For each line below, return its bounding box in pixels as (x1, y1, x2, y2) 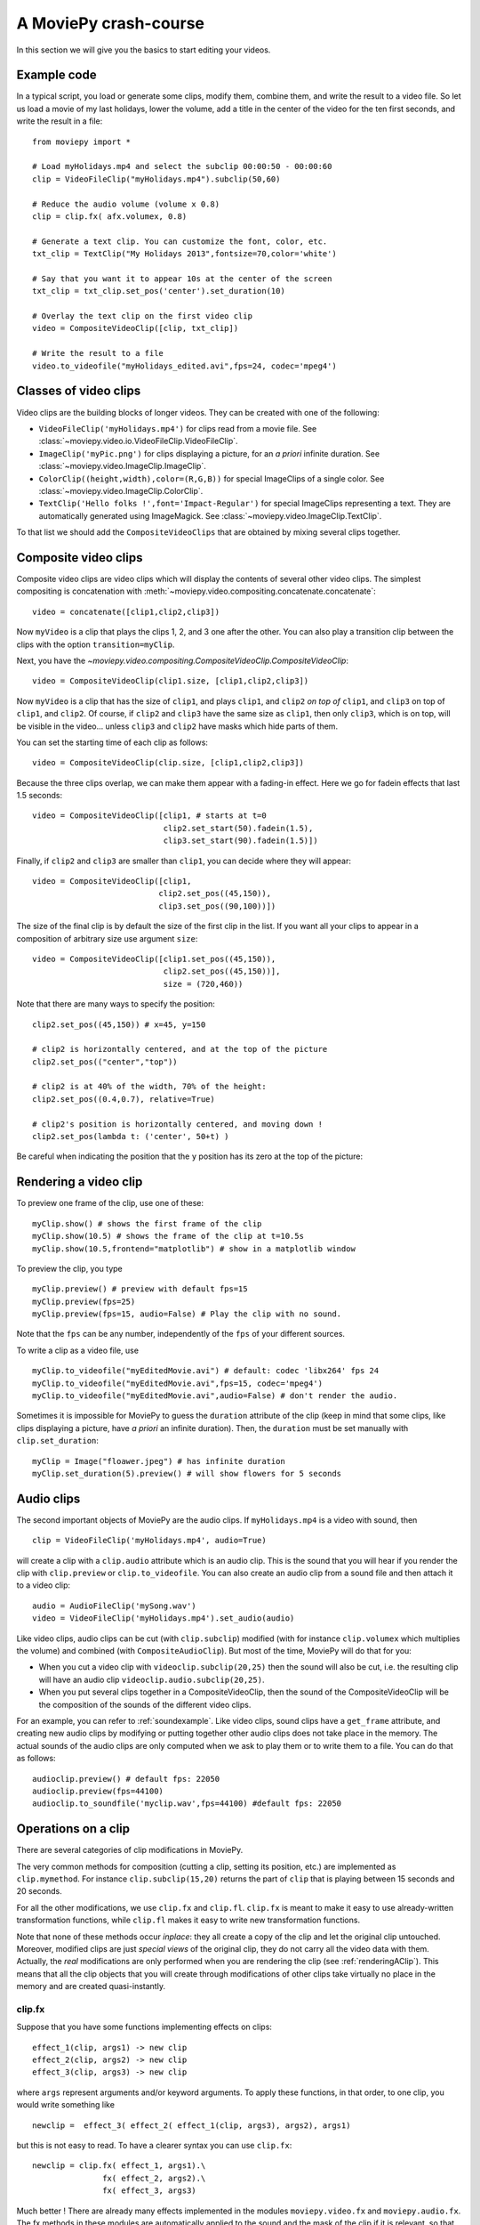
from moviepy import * (32, 136, 132, 147)
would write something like (16, 2100, 116, 2110)
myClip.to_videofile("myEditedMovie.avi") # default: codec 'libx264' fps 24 (32, 1366, 380, 1376)
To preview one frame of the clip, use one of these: (16, 1198, 204, 1209)
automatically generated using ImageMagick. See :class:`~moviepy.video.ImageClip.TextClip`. (38, 510, 382, 521)
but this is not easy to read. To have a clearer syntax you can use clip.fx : (16, 2140, 292, 2150)
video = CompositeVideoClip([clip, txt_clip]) (32, 323, 239, 334)
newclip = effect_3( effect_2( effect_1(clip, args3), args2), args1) (32, 2120, 351, 2131)
